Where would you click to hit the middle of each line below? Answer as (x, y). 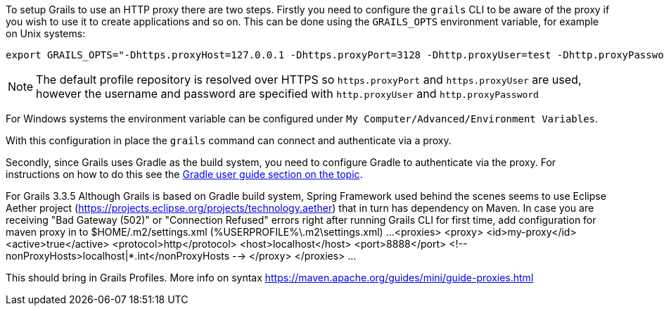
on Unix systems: (46, 33)
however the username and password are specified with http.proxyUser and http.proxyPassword (287, 94)
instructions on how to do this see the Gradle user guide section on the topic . (184, 174)
